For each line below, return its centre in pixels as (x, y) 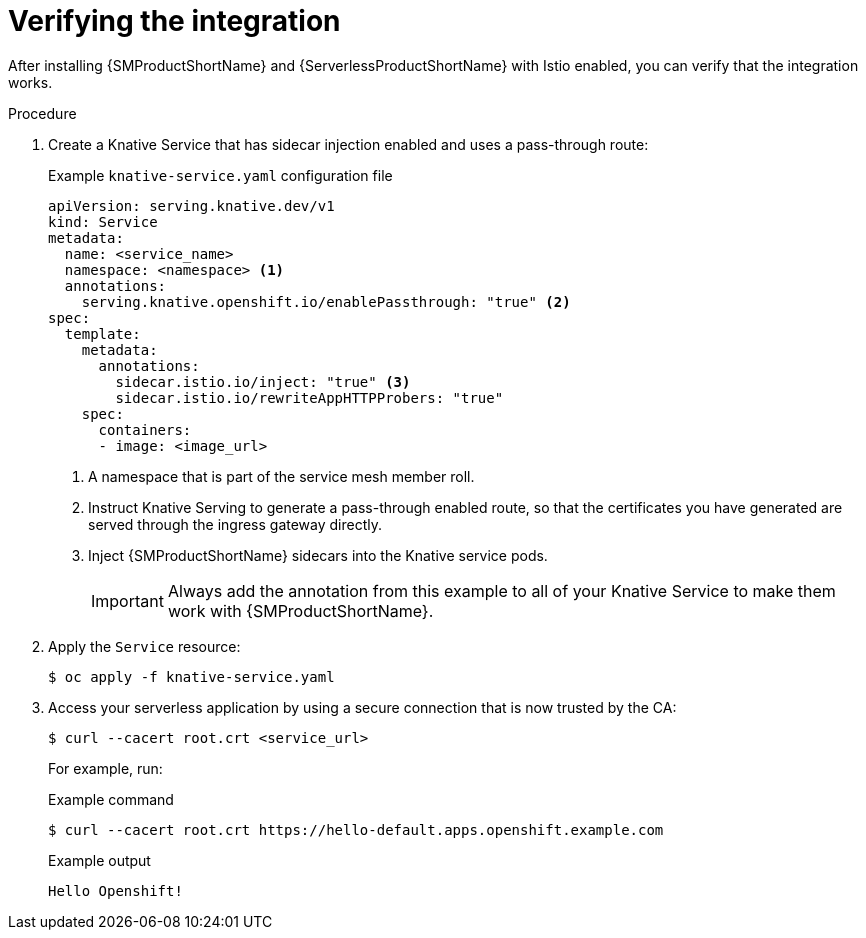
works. (30, 82)
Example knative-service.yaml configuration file (220, 175)
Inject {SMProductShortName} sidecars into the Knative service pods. (318, 555)
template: (102, 333)
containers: (145, 429)
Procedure (42, 113)
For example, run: (105, 768)
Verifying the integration (174, 21)
